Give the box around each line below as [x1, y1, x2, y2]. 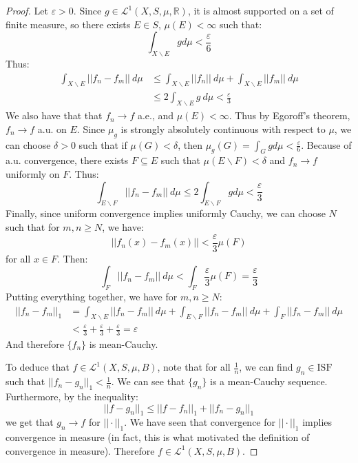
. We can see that [111, 374, 185, 389]
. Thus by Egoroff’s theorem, [229, 108, 350, 123]
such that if [78, 137, 127, 152]
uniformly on [6, 167, 60, 181]
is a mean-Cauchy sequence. [210, 374, 328, 389]
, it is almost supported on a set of [187, 3, 334, 17]
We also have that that [6, 108, 103, 123]
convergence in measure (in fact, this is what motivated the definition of [6, 430, 310, 444]
